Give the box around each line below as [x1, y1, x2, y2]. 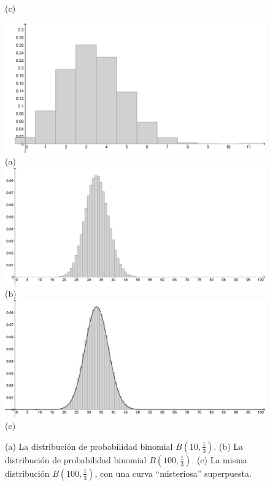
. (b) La [214, 439, 243, 452]
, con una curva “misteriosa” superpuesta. [94, 466, 252, 479]
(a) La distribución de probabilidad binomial [5, 439, 173, 452]
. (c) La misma [191, 453, 247, 466]
